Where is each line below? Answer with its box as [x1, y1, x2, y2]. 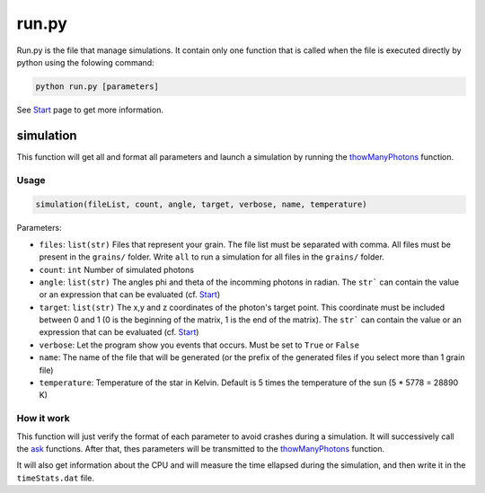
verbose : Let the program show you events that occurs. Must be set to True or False [39, 339, 359, 350]
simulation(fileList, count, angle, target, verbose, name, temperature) [35, 199, 367, 210]
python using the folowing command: [16, 57, 154, 67]
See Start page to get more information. [16, 104, 163, 115]
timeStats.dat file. [16, 472, 94, 483]
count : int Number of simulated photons [39, 264, 195, 275]
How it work [16, 412, 71, 425]
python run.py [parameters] [35, 81, 159, 92]
